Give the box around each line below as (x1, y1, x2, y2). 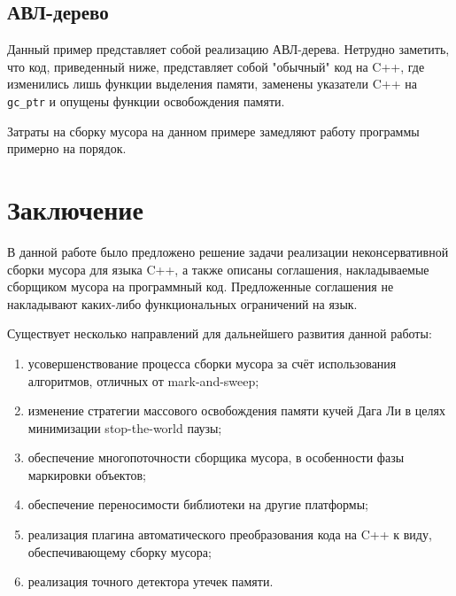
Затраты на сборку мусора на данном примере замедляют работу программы (7, 121, 420, 140)
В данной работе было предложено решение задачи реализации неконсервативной (7, 242, 449, 260)
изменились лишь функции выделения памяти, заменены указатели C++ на (7, 74, 417, 93)
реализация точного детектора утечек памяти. (27, 572, 274, 591)
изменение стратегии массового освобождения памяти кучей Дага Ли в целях (27, 401, 445, 420)
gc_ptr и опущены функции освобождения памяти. (7, 91, 285, 110)
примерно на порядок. (7, 139, 127, 158)
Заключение (7, 191, 143, 228)
